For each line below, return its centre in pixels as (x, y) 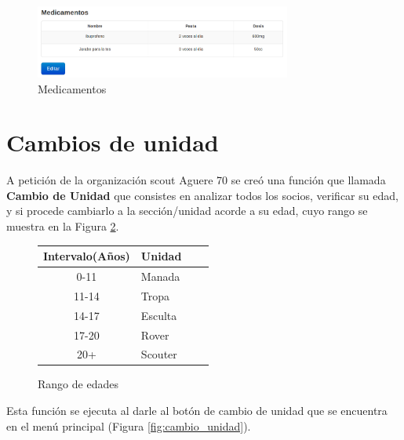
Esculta (159, 315)
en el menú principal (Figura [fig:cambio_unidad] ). (129, 425)
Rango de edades (78, 384)
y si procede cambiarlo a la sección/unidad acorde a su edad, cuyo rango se (187, 211)
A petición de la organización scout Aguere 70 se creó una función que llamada (196, 180)
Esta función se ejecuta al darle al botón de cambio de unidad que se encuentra (197, 411)
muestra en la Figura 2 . (63, 226)
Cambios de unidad (113, 142)
